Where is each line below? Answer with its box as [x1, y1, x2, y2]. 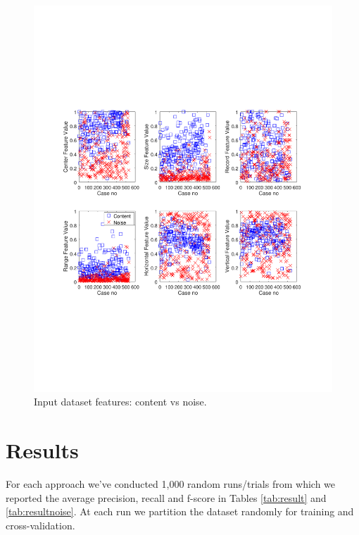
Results [6, 436, 79, 465]
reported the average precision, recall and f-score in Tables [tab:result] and [6, 490, 327, 505]
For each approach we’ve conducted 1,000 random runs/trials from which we [6, 477, 336, 491]
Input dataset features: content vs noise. [34, 394, 207, 409]
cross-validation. [6, 517, 75, 532]
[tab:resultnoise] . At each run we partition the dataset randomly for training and [6, 504, 354, 519]
